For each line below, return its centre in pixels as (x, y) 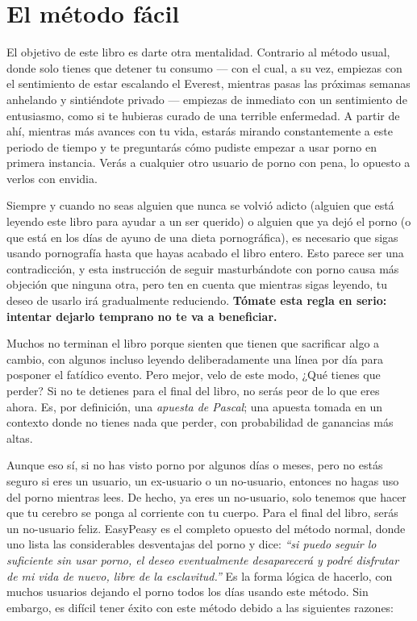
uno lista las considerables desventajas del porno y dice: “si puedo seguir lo (192, 544)
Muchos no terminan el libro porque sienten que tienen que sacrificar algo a (193, 343)
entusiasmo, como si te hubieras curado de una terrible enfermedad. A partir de (203, 115)
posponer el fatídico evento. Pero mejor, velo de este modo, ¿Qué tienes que (194, 375)
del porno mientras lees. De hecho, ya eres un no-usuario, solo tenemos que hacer (206, 496)
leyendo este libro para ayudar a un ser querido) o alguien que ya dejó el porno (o (209, 221)
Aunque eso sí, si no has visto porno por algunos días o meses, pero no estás (195, 465)
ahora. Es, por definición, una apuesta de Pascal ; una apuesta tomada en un (195, 406)
